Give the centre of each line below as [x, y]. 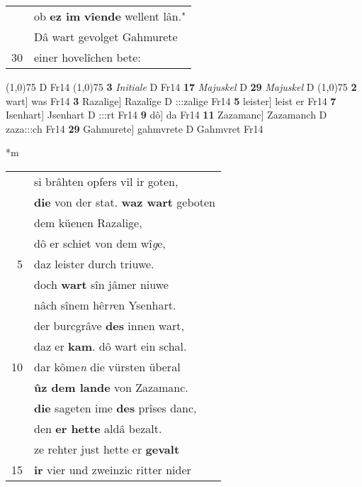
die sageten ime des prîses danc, [115, 407]
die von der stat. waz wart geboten [125, 202]
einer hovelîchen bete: [87, 57]
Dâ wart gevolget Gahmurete [106, 37]
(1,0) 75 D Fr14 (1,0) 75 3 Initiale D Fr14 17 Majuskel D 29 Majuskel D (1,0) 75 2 [181, 87]
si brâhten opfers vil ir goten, [106, 181]
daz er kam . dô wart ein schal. [111, 346]
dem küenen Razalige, [88, 222]
